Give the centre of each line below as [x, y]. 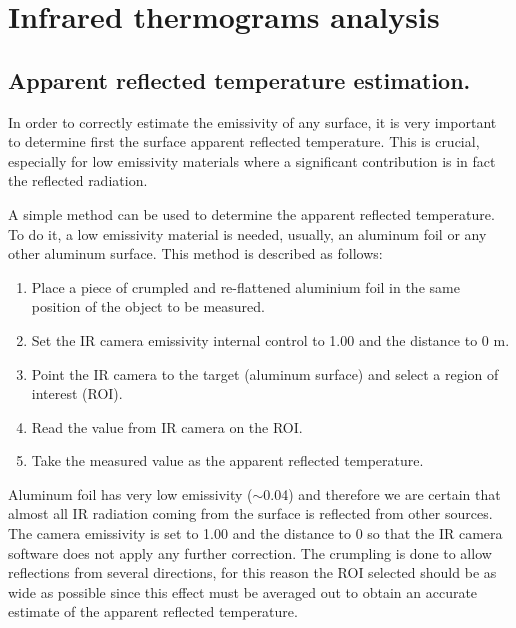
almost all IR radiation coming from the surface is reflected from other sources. [250, 513]
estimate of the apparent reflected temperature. [153, 611]
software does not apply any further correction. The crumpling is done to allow [250, 552]
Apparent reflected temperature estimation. [239, 79]
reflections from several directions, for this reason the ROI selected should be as [252, 572]
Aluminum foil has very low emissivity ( [130, 493]
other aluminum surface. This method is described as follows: [195, 253]
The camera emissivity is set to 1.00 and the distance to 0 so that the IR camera [255, 533]
